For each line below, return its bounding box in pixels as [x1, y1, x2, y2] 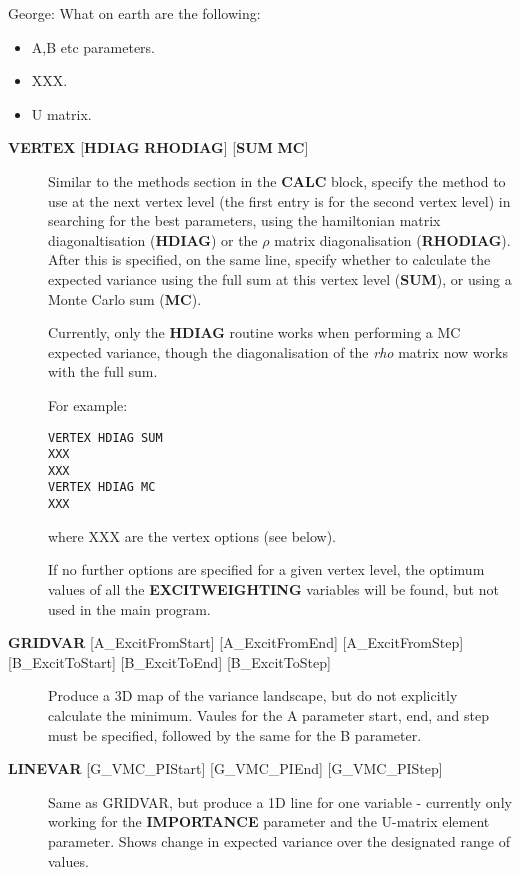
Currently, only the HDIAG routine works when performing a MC [48, 322, 461, 343]
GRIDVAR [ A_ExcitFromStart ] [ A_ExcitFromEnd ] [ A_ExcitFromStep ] [8, 632, 464, 653]
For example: [48, 394, 128, 415]
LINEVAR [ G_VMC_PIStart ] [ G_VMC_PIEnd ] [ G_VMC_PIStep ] [8, 758, 443, 779]
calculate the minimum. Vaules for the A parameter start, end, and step [48, 704, 489, 725]
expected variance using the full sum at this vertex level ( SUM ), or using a [48, 268, 512, 289]
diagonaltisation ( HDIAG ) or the [48, 229, 258, 250]
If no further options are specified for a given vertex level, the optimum [48, 559, 485, 580]
